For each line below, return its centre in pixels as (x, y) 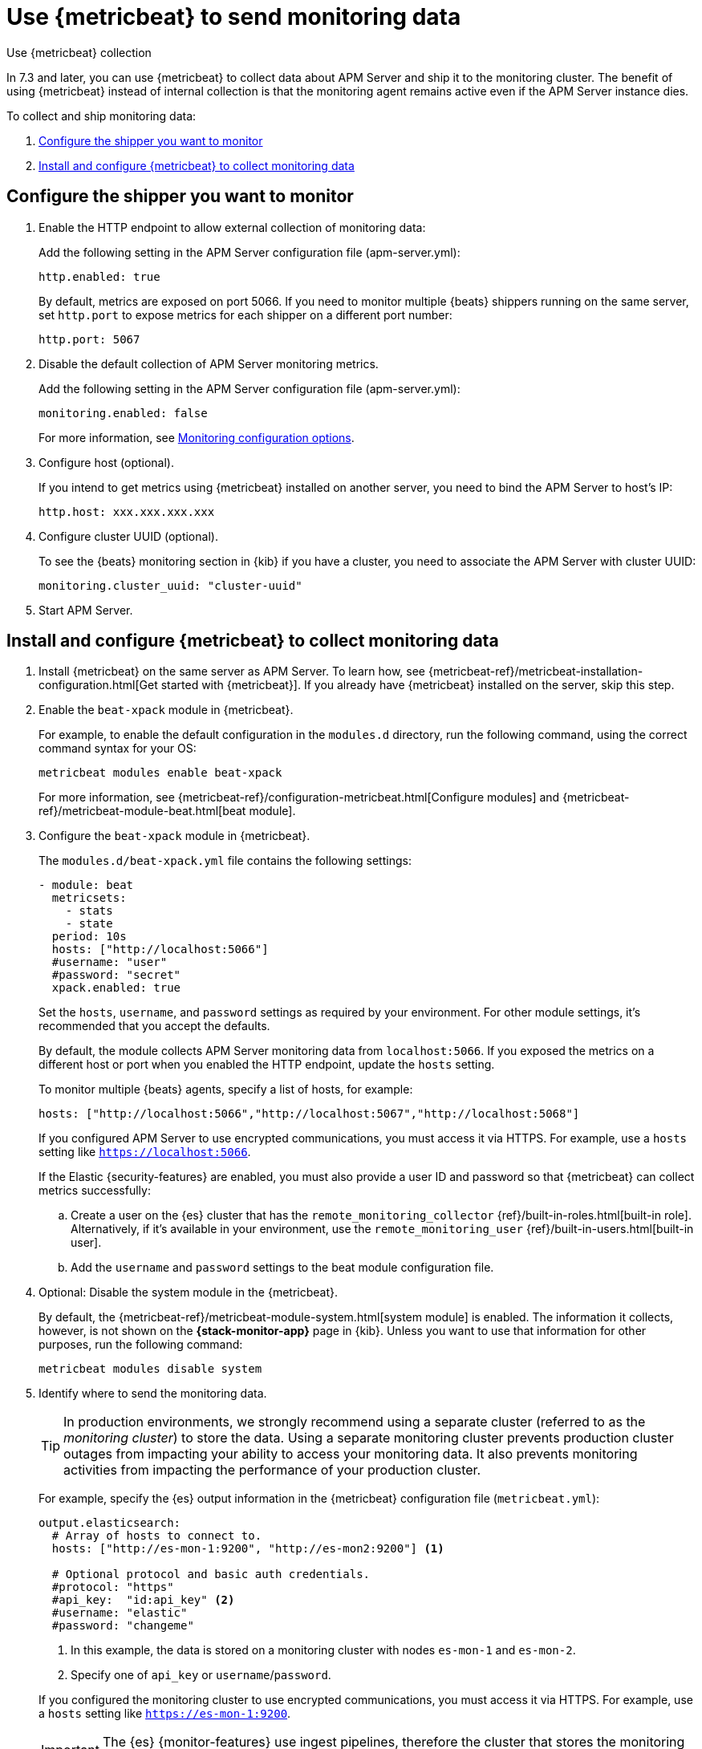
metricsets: (89, 898)
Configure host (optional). (106, 462)
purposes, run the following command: (141, 1345)
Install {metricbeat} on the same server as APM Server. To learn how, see (232, 672)
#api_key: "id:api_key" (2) (143, 1600)
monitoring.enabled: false (123, 413)
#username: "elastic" (120, 1613)
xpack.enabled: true (116, 988)
